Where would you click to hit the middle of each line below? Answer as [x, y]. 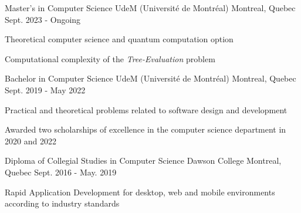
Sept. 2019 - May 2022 [45, 89]
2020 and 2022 [31, 141]
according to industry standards [62, 203]
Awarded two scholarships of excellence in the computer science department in [146, 129]
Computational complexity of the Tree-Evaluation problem [110, 58]
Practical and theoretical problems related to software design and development [146, 109]
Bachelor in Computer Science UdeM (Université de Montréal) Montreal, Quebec [150, 78]
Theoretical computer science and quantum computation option [119, 39]
